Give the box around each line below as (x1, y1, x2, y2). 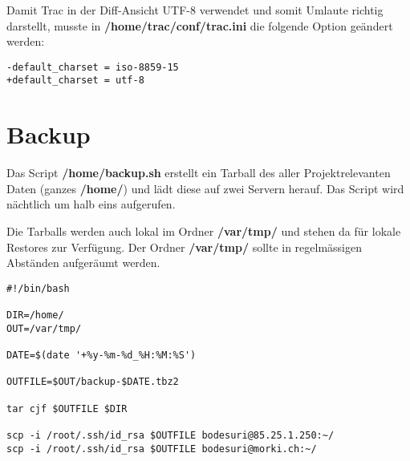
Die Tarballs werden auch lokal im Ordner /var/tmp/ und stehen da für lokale (6, 223, 401, 239)
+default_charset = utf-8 (6, 75, 144, 87)
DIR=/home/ (6, 309, 64, 321)
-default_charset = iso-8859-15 (6, 61, 179, 73)
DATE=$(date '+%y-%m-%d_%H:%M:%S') (6, 350, 197, 362)
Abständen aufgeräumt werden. (6, 254, 160, 271)
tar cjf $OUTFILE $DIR (6, 402, 128, 414)
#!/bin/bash (6, 282, 70, 294)
